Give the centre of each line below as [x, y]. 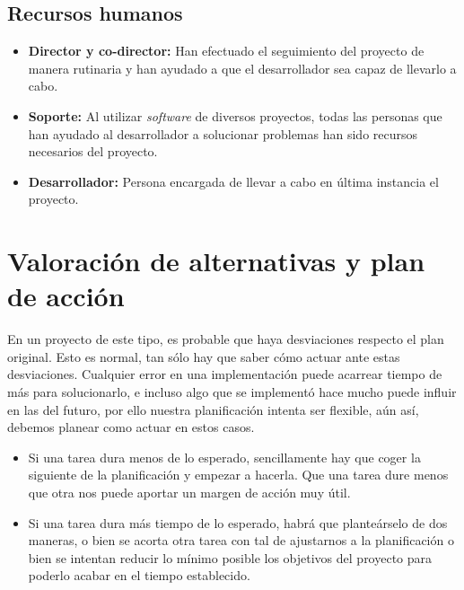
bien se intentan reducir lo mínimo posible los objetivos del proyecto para [230, 557]
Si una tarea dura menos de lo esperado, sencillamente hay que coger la [224, 457]
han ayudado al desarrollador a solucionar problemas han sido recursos [223, 133]
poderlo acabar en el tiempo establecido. [139, 575]
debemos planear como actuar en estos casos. [131, 427]
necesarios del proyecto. [93, 151]
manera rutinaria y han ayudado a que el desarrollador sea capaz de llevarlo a [242, 68]
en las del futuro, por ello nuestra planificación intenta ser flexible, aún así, [213, 409]
